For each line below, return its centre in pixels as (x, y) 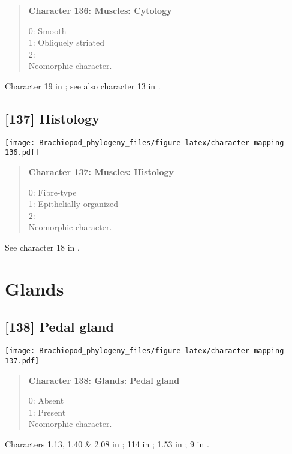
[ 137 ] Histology (52, 118)
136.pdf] (22, 153)
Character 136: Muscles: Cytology (100, 10)
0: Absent (46, 400)
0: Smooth (47, 30)
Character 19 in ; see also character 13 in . (83, 85)
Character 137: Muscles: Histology (101, 172)
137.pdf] (22, 361)
